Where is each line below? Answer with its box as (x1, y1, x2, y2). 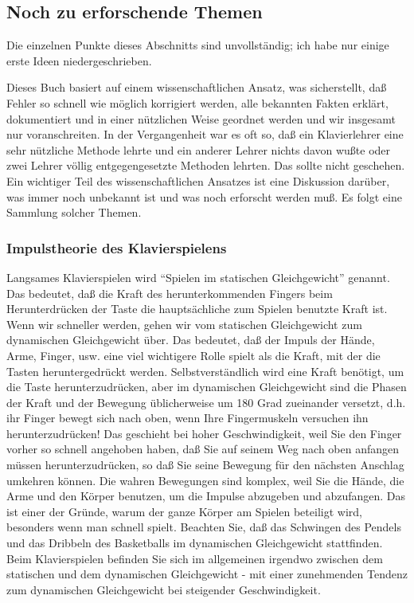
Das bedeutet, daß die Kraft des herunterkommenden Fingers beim (6, 284, 333, 301)
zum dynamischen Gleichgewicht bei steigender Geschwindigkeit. (6, 581, 321, 597)
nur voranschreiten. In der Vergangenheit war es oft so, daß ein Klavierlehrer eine (6, 126, 404, 143)
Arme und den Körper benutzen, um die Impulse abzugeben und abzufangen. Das (6, 487, 406, 504)
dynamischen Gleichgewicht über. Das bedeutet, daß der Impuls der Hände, (6, 331, 375, 348)
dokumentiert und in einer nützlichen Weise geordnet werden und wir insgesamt (6, 110, 396, 127)
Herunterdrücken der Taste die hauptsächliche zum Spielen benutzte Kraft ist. (6, 300, 388, 317)
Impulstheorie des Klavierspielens (6, 237, 227, 257)
